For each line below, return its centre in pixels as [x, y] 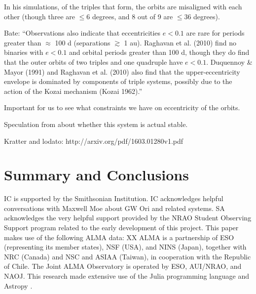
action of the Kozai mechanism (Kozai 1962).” [73, 91]
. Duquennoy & [229, 62]
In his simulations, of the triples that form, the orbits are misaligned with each [123, 6]
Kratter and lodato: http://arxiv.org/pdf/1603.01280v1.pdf [94, 141]
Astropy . [18, 285]
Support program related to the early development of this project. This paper [121, 228]
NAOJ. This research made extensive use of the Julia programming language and [127, 276]
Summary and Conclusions [96, 175]
